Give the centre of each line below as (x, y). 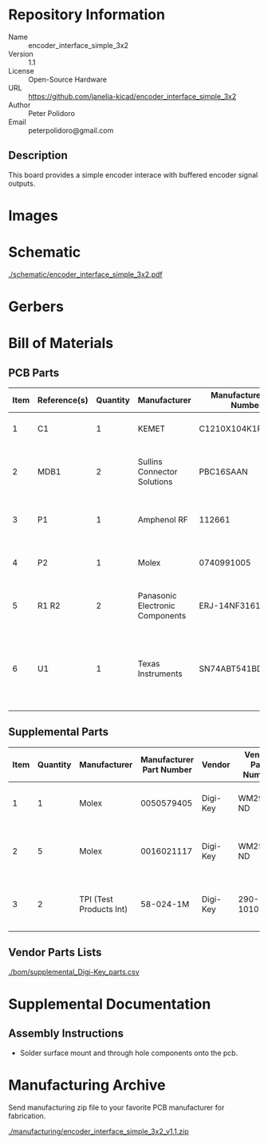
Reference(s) (63, 400)
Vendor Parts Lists (55, 952)
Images (33, 216)
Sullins (150, 462)
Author (20, 105)
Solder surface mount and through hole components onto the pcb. (129, 1053)
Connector (158, 472)
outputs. (22, 183)
